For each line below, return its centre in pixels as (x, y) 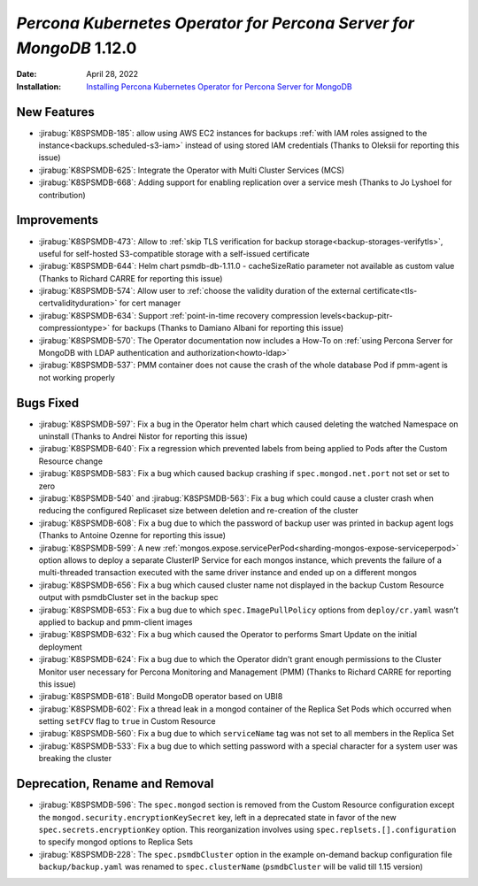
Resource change (71, 461)
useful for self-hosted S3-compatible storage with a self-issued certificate (174, 253)
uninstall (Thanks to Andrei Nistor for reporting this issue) (143, 436)
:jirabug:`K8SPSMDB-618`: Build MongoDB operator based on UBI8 (161, 697)
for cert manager (150, 303)
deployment (60, 647)
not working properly (77, 377)
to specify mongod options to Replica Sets (116, 842)
